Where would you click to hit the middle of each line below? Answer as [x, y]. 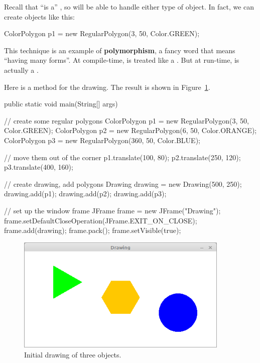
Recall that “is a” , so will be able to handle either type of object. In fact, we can [129, 7]
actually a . [21, 70]
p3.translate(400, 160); [39, 167]
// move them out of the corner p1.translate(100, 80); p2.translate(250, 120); [122, 157]
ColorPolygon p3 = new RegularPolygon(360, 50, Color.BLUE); [102, 140]
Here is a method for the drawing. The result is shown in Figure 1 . [107, 87]
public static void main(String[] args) [61, 104]
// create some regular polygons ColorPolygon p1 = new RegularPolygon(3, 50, [126, 120]
